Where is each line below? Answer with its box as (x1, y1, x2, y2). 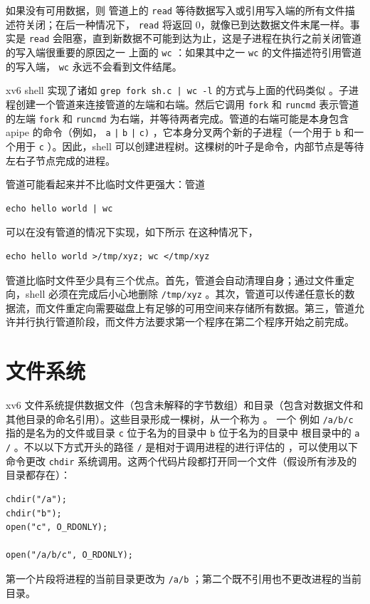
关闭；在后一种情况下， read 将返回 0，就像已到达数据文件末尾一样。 (25, 16, 350, 31)
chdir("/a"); (6, 494, 67, 504)
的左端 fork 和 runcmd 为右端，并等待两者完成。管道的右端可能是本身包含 (6, 110, 349, 125)
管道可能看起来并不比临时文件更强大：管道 (6, 177, 205, 192)
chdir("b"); (6, 508, 62, 519)
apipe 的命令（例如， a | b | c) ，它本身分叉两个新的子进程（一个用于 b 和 (6, 125, 354, 140)
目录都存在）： (6, 467, 70, 482)
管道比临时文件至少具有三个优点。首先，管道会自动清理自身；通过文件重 (6, 272, 344, 287)
